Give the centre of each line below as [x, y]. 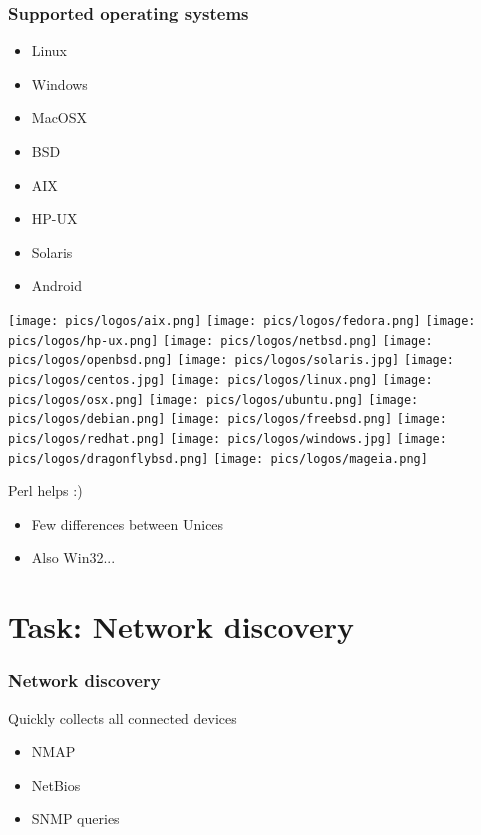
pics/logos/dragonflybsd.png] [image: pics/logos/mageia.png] [218, 458]
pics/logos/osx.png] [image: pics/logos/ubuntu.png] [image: [213, 399]
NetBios [56, 784]
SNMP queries [75, 818]
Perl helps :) [45, 490]
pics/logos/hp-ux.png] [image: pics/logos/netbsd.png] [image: [220, 340]
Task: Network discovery [181, 626]
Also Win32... [73, 557]
